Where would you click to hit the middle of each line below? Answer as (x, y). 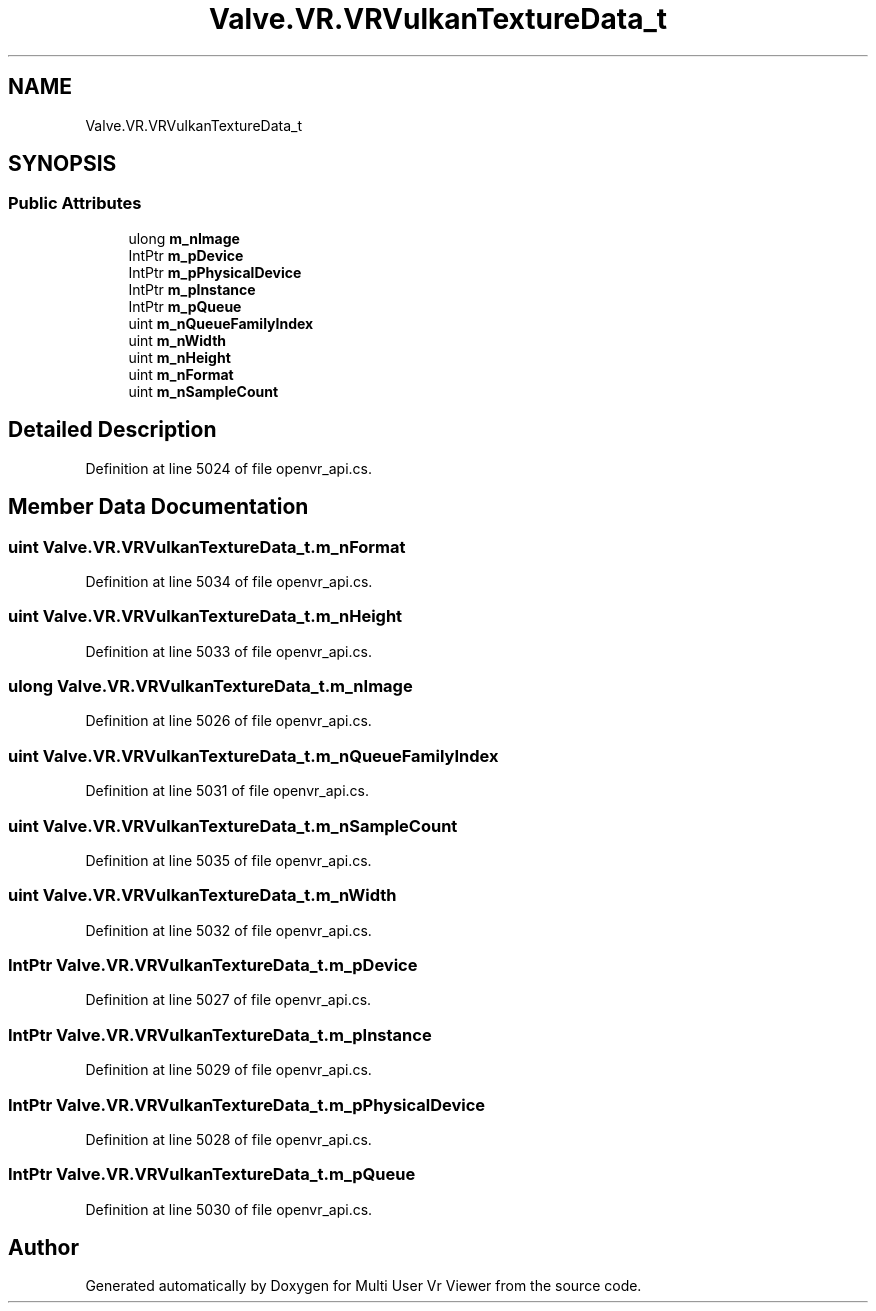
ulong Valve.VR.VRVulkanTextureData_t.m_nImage (210, 686)
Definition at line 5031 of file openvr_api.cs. (227, 791)
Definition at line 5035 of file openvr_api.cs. (228, 860)
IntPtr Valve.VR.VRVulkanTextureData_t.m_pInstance (220, 1034)
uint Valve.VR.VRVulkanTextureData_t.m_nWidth (202, 895)
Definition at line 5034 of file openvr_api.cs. (229, 581)
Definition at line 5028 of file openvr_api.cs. (228, 1139)
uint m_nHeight (179, 357)
